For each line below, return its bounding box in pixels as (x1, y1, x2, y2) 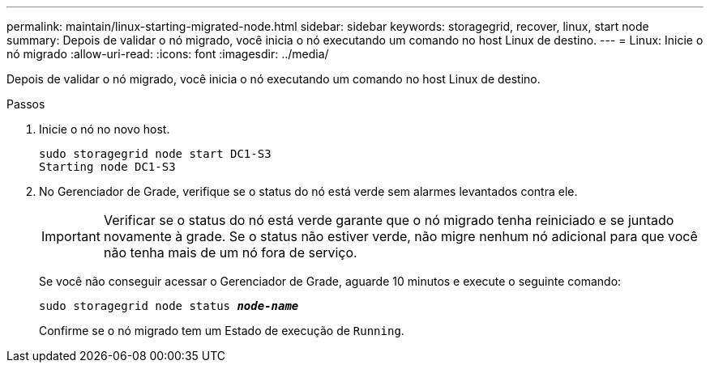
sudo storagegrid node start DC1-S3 (39, 147, 272, 160)
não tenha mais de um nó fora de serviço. (103, 244, 357, 261)
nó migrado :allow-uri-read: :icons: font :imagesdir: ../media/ (6, 47, 329, 61)
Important (41, 228, 101, 244)
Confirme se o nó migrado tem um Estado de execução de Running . (39, 324, 404, 337)
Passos (6, 97, 45, 111)
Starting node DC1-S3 (39, 160, 176, 173)
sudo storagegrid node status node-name (39, 299, 299, 312)
